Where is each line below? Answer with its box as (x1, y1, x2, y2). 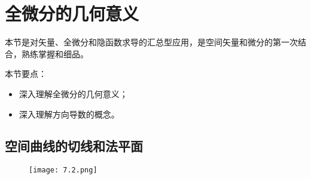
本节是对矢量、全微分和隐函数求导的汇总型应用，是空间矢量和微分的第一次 (5, 36, 298, 48)
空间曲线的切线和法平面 (5, 137, 143, 155)
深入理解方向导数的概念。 (19, 107, 120, 120)
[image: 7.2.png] (29, 166, 97, 175)
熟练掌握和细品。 (21, 47, 89, 60)
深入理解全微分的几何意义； (19, 87, 128, 100)
